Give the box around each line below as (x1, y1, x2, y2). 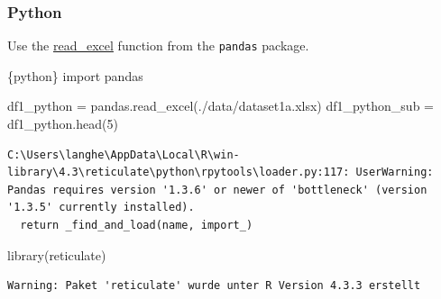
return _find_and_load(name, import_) (20, 219, 253, 232)
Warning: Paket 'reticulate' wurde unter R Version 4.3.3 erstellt (7, 279, 421, 293)
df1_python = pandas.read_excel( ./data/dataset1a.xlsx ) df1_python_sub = (7, 96, 435, 115)
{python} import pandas (7, 66, 143, 85)
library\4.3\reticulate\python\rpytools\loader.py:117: (7, 166, 350, 179)
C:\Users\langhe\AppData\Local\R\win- (7, 148, 240, 161)
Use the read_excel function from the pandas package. (7, 36, 309, 55)
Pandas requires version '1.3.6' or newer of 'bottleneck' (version (7, 183, 427, 196)
